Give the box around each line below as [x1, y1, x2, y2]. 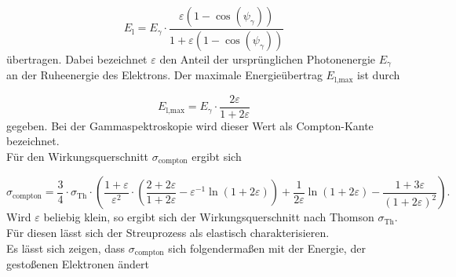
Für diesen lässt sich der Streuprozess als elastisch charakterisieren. [6, 224, 330, 241]
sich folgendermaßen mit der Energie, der [168, 239, 366, 256]
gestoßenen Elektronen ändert [6, 256, 149, 272]
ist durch [357, 67, 400, 83]
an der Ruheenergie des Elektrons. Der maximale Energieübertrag [6, 67, 323, 83]
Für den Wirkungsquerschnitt [6, 148, 149, 165]
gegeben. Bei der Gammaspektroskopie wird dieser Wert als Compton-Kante [6, 117, 374, 133]
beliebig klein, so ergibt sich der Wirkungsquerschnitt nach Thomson [43, 209, 374, 225]
